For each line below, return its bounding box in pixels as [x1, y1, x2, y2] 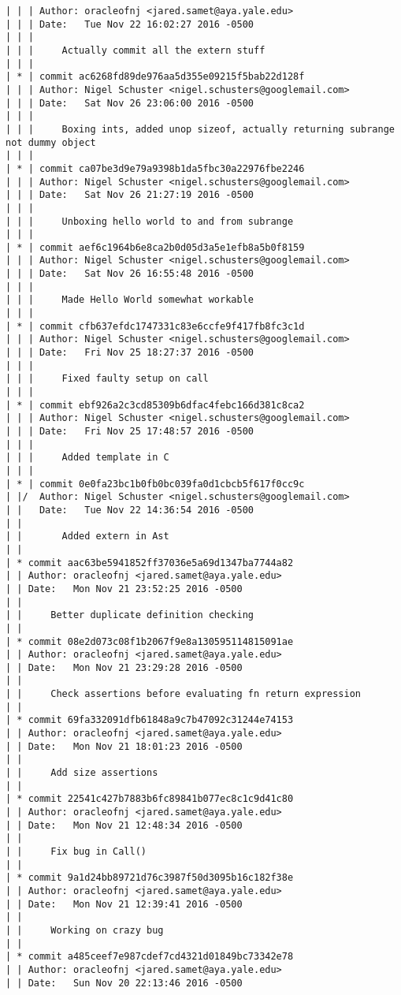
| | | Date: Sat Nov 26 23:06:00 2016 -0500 [6, 97, 254, 109]
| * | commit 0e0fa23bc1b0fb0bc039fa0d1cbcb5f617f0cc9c [6, 478, 305, 490]
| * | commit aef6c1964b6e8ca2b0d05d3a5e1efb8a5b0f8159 [6, 241, 305, 253]
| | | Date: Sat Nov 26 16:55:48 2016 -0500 [6, 268, 254, 280]
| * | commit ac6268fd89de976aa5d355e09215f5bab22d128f [6, 71, 305, 83]
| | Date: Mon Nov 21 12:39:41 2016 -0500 [6, 898, 243, 910]
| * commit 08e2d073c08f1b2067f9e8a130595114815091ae [6, 635, 294, 647]
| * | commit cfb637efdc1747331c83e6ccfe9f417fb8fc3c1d [6, 320, 305, 332]
